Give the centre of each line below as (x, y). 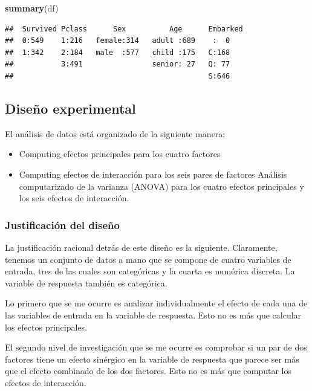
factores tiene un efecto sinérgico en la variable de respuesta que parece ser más (152, 359)
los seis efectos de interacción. (74, 198)
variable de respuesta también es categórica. (86, 283)
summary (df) (32, 8)
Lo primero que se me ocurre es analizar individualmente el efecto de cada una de (156, 303)
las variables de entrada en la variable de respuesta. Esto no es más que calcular (153, 315)
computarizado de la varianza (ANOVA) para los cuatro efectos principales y (161, 186)
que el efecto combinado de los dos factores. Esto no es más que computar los (148, 371)
